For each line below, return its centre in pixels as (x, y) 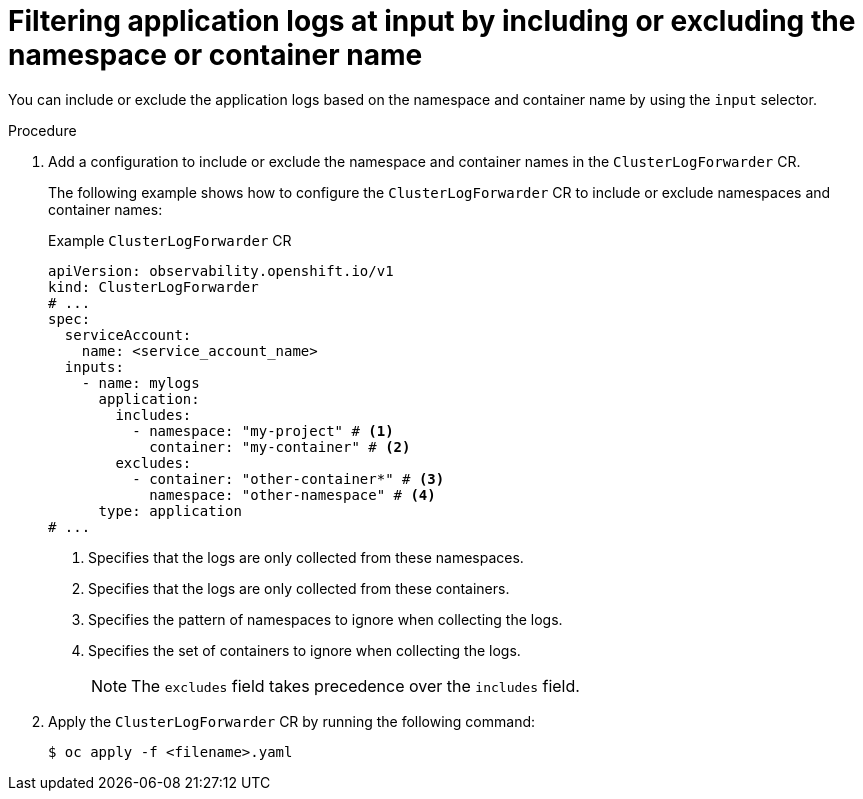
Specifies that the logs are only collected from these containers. (299, 588)
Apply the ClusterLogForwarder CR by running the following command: (292, 721)
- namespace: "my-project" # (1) (263, 430)
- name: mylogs (140, 382)
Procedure (42, 130)
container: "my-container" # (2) (280, 446)
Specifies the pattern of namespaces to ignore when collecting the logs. (325, 619)
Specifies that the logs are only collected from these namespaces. (306, 557)
